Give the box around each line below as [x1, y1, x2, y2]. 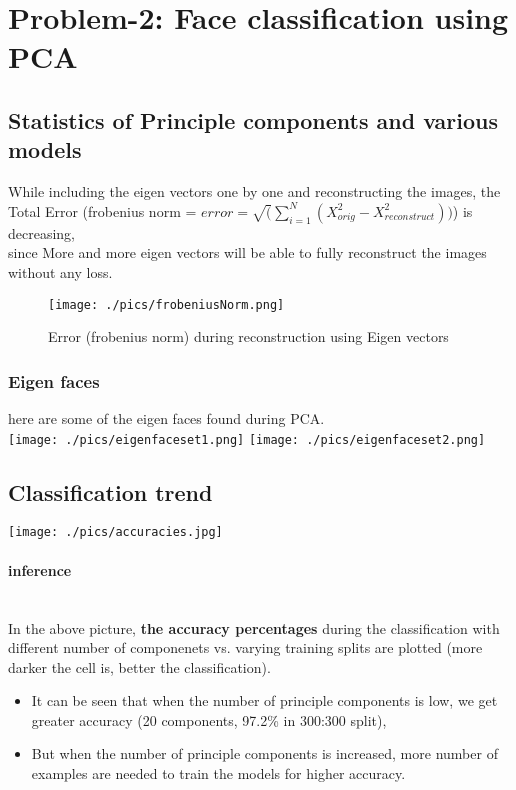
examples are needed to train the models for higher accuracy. [31, 763, 406, 784]
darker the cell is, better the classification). [8, 656, 271, 677]
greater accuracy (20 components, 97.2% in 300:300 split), [31, 709, 387, 730]
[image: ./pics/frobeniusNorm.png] [48, 297, 285, 312]
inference [8, 559, 72, 580]
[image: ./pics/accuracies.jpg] [8, 525, 223, 540]
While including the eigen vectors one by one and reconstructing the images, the [8, 181, 501, 202]
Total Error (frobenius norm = [8, 200, 197, 221]
